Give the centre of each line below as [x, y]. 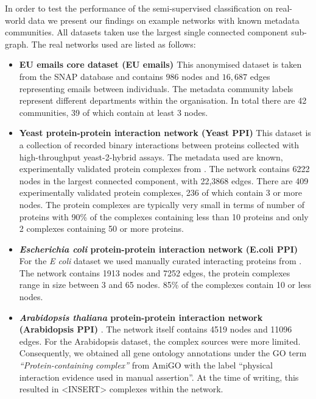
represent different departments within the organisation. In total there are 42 [163, 100]
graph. [17, 44]
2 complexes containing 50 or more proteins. [101, 228]
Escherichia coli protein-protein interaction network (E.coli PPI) [159, 249]
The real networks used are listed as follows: [114, 44]
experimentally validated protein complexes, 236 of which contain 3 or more [160, 192]
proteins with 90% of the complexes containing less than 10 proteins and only [164, 216]
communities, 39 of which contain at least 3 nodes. [114, 112]
